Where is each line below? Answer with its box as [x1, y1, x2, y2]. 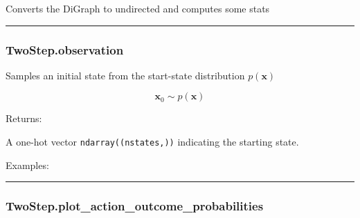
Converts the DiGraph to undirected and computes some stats [6, 1, 270, 15]
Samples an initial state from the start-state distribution [6, 68, 245, 82]
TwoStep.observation [6, 41, 124, 58]
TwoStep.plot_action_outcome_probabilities [6, 197, 264, 215]
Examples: [6, 157, 49, 172]
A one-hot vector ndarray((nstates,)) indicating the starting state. [6, 135, 299, 148]
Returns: [6, 111, 42, 126]
